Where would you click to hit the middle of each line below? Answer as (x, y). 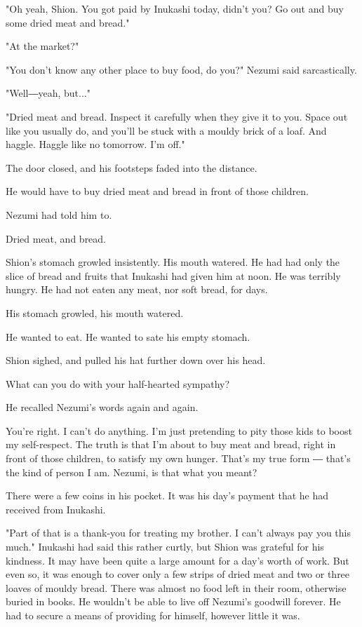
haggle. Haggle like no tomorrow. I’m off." (95, 144)
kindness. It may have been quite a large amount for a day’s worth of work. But (177, 560)
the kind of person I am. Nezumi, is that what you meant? (132, 472)
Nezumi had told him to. (59, 214)
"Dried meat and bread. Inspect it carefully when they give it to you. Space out (177, 116)
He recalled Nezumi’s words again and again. (102, 407)
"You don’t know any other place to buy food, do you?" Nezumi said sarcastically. (181, 69)
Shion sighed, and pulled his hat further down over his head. (136, 360)
